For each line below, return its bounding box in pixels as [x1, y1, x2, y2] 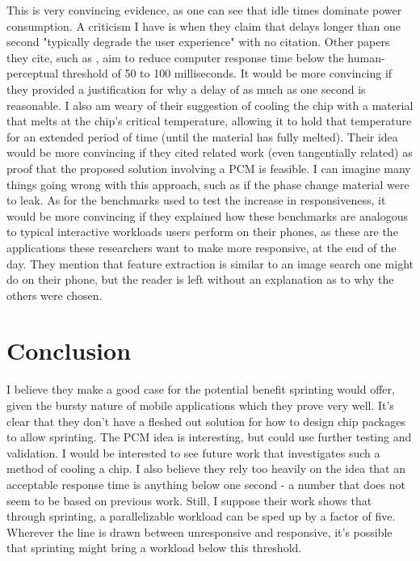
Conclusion [6, 334, 132, 367]
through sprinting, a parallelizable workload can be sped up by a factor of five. [6, 508, 396, 525]
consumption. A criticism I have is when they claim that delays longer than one [6, 17, 401, 34]
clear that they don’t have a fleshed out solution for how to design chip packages [6, 412, 405, 429]
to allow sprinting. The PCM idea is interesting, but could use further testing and [6, 428, 412, 445]
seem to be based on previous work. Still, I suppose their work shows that [6, 491, 372, 508]
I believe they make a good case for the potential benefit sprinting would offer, [6, 381, 395, 398]
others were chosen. [6, 286, 103, 303]
